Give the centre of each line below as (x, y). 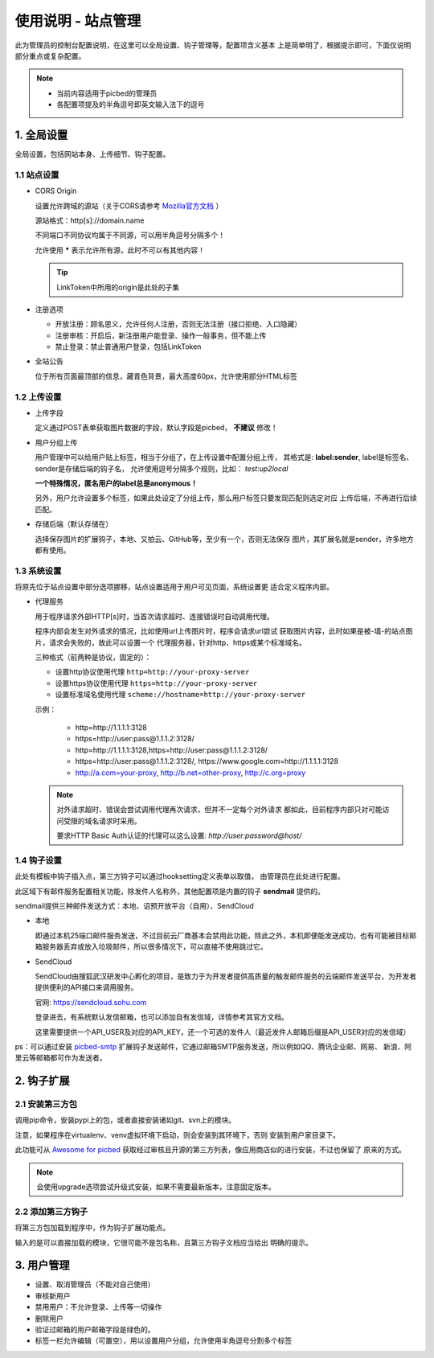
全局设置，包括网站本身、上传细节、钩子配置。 (92, 154)
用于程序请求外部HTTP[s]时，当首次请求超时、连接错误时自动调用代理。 (155, 616)
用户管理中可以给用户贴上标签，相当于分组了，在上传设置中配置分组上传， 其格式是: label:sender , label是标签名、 (224, 457)
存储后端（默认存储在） (74, 524)
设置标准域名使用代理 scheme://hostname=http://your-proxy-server (180, 695)
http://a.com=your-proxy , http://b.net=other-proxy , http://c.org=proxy (190, 773)
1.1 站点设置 (37, 174)
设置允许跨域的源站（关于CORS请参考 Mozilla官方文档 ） (129, 206)
